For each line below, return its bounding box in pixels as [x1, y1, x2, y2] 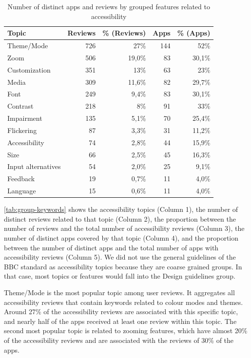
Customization [7, 64, 51, 75]
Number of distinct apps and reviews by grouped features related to [7, 1, 210, 11]
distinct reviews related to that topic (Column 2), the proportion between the [4, 213, 236, 224]
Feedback [7, 173, 35, 184]
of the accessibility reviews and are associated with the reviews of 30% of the [4, 335, 234, 345]
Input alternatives [7, 161, 61, 171]
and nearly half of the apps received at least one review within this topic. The [4, 316, 237, 326]
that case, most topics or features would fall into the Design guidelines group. [4, 271, 235, 281]
